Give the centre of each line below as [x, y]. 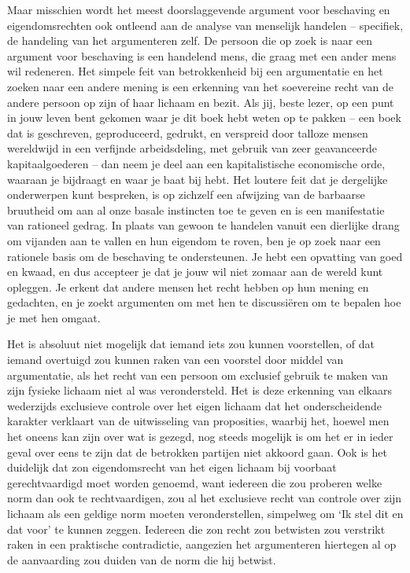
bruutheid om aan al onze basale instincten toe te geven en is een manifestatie [196, 209]
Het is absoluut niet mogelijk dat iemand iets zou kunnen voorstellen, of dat [191, 344]
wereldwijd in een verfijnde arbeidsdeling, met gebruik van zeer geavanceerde [192, 148]
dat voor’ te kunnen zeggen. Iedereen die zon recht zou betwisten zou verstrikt [196, 529]
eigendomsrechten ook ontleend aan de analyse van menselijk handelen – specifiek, [205, 25]
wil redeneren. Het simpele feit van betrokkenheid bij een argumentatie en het [195, 71]
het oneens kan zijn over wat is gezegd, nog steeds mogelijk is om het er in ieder [200, 437]
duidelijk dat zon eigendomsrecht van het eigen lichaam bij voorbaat [172, 467]
